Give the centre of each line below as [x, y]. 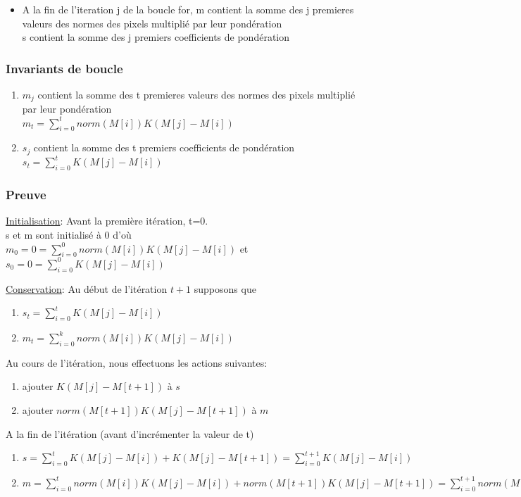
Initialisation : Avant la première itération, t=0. [107, 221]
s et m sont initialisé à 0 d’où [69, 234]
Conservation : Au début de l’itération [87, 288]
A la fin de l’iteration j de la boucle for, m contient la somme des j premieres [188, 9]
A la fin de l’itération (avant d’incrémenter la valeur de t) [130, 433]
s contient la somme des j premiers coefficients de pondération [156, 37]
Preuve [26, 195]
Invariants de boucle [64, 68]
